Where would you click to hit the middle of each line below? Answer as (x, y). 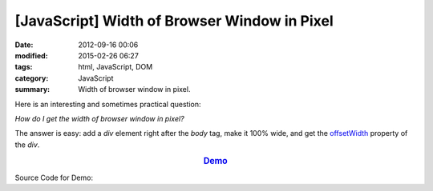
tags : (24, 67)
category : (32, 78)
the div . (27, 145)
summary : (32, 90)
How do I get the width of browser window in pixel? (99, 118)
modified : (31, 55)
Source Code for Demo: (54, 177)
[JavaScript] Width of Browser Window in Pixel (174, 21)
